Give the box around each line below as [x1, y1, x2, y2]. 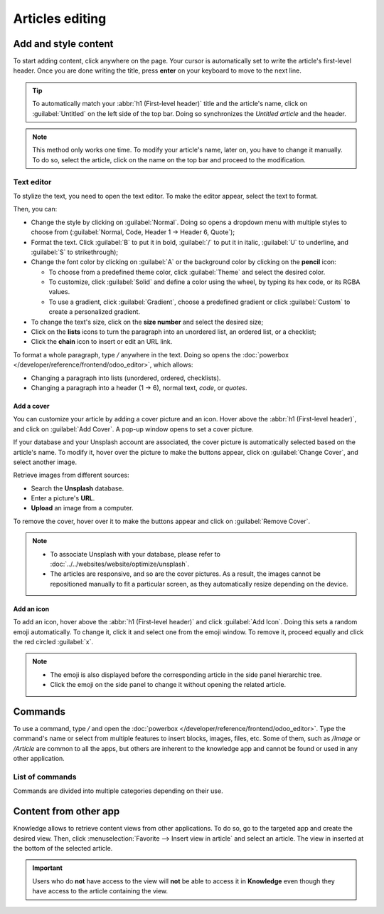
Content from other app [13, 805, 120, 818]
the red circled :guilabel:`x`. [13, 638, 94, 646]
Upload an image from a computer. [31, 504, 134, 513]
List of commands [13, 772, 77, 782]
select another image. [13, 458, 78, 466]
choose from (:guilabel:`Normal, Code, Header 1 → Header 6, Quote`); [31, 228, 235, 236]
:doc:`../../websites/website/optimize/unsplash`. [50, 560, 190, 569]
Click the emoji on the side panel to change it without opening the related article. [50, 681, 287, 689]
